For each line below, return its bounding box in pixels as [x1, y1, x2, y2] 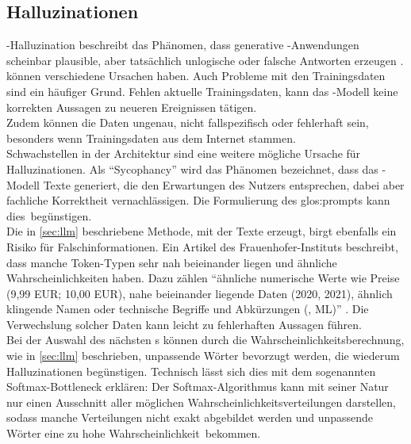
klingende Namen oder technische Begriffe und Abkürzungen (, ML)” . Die [6, 300, 369, 317]
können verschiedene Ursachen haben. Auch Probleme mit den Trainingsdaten [6, 67, 386, 84]
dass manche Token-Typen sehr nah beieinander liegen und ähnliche [6, 254, 337, 270]
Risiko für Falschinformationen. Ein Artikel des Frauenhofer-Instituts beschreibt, [6, 238, 398, 255]
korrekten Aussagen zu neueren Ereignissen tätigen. [6, 98, 257, 115]
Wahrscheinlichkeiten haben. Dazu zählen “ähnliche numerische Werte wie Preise [6, 270, 400, 286]
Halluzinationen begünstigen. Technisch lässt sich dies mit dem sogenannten [6, 362, 376, 379]
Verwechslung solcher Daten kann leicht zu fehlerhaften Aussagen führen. [6, 316, 362, 332]
